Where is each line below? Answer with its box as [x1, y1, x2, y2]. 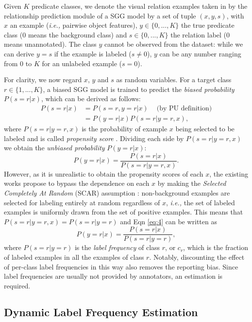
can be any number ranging [159, 48, 241, 58]
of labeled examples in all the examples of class [4, 252, 144, 262]
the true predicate [181, 20, 235, 30]
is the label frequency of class [74, 242, 160, 252]
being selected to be [175, 124, 235, 133]
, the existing [209, 168, 248, 179]
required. [4, 280, 31, 290]
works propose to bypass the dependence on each [4, 178, 150, 188]
